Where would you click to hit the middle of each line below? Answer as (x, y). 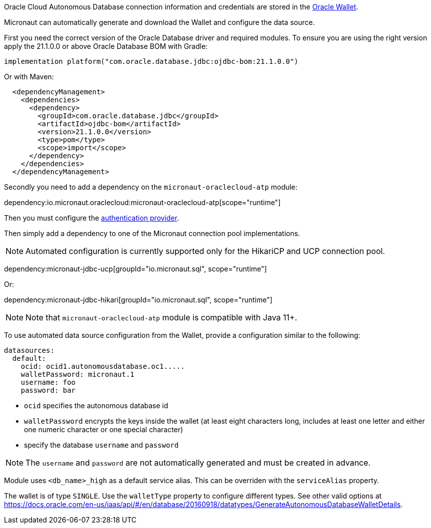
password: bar (48, 390)
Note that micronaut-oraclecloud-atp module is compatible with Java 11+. (161, 317)
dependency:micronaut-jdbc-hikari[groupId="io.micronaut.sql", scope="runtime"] (138, 300)
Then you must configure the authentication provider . (92, 218)
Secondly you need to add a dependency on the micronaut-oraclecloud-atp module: (151, 187)
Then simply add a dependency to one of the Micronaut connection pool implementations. (152, 233)
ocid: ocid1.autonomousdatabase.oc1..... (103, 366)
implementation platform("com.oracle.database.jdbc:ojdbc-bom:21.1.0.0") (151, 61)
